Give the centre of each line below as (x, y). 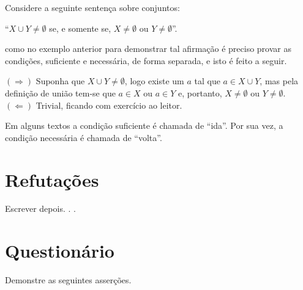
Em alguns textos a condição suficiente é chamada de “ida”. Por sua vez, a (144, 125)
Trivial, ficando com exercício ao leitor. (109, 105)
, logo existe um (154, 81)
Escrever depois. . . (40, 208)
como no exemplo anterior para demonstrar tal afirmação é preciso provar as (148, 49)
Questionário (60, 251)
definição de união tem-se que (60, 92)
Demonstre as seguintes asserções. (68, 280)
